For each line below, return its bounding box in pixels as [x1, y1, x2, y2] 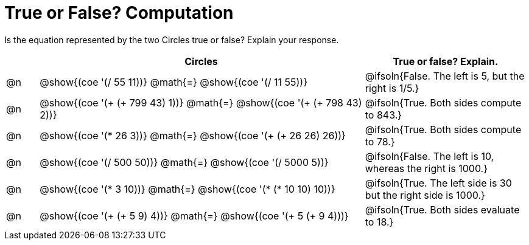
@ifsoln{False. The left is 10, [365, 150, 494, 162]
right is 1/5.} [365, 81, 419, 94]
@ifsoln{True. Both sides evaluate [365, 203, 520, 216]
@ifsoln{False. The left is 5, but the [365, 69, 525, 82]
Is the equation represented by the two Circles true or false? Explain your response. [4, 34, 339, 45]
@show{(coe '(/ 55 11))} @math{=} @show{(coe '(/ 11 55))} [40, 75, 307, 88]
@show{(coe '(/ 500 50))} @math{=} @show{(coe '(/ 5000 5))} [40, 156, 329, 168]
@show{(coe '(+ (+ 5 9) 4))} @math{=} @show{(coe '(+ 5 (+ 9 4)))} [40, 209, 349, 222]
